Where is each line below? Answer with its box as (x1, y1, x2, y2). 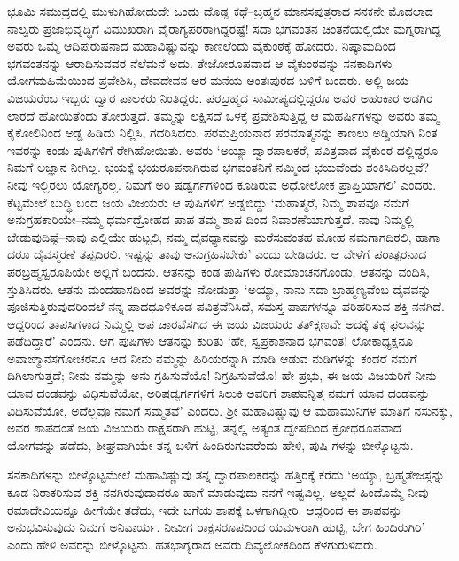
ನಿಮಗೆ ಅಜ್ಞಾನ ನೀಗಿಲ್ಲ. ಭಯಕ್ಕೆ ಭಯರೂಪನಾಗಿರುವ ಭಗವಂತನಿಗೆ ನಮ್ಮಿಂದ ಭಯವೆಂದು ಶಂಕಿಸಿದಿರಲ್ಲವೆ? (7, 158, 430, 176)
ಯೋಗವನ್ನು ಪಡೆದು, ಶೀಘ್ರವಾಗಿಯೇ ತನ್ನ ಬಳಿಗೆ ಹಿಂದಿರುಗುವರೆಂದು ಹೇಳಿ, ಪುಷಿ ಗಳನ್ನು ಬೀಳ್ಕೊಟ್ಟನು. (7, 435, 414, 454)
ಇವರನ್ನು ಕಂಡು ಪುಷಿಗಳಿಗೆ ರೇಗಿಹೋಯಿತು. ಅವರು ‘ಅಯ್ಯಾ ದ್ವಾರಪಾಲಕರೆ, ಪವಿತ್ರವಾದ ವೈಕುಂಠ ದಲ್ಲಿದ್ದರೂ (7, 140, 439, 159)
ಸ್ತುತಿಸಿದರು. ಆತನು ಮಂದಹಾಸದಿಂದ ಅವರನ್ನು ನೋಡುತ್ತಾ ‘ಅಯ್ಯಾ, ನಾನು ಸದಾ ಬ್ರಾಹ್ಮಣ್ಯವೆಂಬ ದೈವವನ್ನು (7, 279, 432, 298)
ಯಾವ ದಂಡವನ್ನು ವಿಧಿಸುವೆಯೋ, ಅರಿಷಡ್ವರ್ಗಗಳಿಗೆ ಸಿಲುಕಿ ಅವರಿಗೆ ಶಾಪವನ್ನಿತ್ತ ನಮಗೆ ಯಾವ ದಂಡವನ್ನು (7, 384, 431, 402)
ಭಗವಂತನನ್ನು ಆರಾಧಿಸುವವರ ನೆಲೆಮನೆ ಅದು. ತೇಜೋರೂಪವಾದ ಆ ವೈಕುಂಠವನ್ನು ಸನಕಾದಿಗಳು (7, 53, 393, 72)
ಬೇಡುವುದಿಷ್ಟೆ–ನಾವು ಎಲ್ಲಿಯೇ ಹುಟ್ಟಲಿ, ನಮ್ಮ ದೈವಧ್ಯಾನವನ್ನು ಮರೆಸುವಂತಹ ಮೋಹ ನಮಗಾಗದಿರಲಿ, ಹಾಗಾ (7, 227, 440, 245)
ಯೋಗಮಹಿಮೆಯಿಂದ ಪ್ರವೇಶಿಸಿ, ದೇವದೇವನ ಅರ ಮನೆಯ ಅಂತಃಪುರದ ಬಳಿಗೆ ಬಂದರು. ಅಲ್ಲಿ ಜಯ (7, 71, 408, 90)
